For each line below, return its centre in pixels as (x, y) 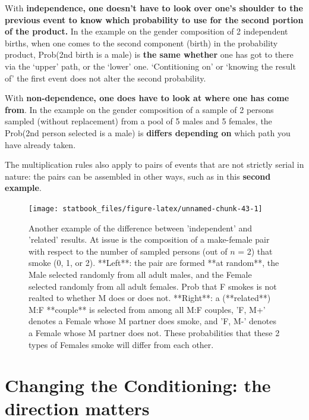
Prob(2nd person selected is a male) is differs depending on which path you (148, 132)
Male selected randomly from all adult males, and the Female (140, 274)
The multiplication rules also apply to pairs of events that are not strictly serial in (154, 164)
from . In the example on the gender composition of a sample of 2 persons (139, 109)
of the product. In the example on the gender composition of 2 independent (146, 31)
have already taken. (40, 144)
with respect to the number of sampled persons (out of (128, 251)
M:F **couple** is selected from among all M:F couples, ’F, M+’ (147, 309)
